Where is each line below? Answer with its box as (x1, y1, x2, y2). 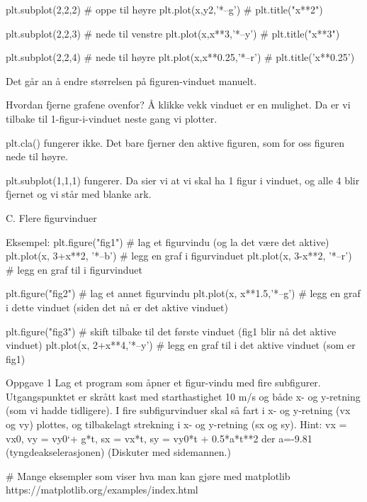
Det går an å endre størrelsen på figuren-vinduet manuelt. (6, 73, 257, 88)
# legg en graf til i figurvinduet (6, 262, 142, 277)
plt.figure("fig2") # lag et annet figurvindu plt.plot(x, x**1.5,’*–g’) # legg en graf (6, 286, 361, 301)
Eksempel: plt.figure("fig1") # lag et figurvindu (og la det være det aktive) (6, 234, 329, 249)
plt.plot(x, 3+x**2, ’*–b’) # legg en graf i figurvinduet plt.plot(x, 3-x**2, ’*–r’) (6, 248, 352, 263)
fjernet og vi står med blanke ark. (6, 186, 152, 201)
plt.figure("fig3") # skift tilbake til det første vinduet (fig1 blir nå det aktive (6, 323, 337, 338)
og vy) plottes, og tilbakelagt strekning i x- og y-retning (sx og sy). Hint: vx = (6, 417, 347, 432)
